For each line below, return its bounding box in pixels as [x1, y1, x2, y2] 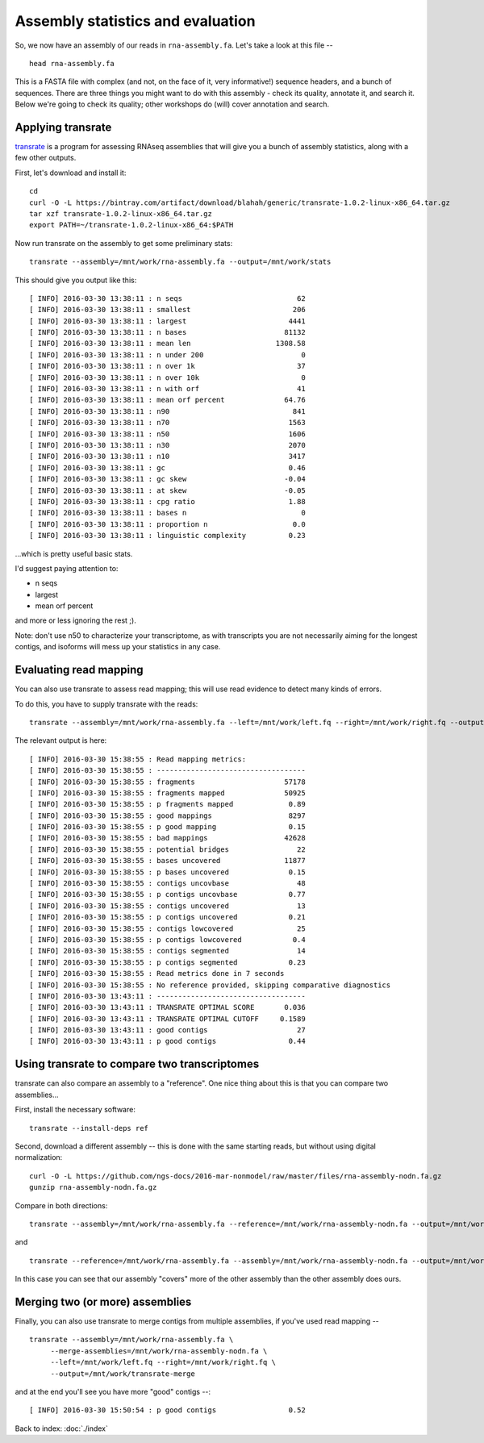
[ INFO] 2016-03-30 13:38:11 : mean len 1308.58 [29, 339, 306, 348]
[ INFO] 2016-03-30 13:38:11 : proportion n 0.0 [29, 519, 306, 528]
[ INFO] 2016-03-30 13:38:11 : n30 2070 [29, 440, 306, 449]
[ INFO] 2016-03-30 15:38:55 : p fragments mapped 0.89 [29, 799, 306, 809]
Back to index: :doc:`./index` [15, 1424, 108, 1433]
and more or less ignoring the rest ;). [15, 615, 136, 625]
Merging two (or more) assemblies [15, 1295, 192, 1308]
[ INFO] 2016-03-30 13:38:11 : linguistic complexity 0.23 [29, 531, 306, 540]
